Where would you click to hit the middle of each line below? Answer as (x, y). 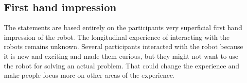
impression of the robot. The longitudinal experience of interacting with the (117, 37)
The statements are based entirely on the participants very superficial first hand (123, 27)
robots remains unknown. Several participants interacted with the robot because (123, 46)
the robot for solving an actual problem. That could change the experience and (122, 65)
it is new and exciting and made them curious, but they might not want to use (121, 56)
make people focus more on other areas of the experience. (89, 75)
